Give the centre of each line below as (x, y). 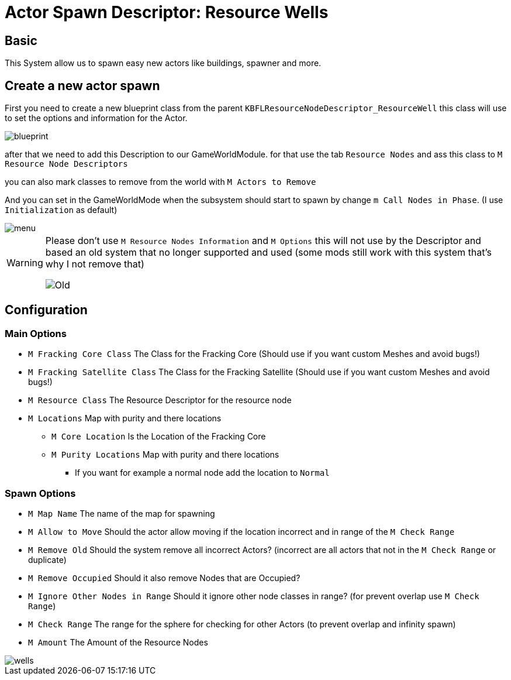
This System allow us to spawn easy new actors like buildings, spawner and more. (163, 63)
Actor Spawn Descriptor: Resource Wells (167, 12)
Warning (25, 263)
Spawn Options (40, 493)
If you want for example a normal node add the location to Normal (202, 473)
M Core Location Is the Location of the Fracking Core (159, 437)
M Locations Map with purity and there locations (125, 418)
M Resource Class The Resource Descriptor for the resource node (160, 400)
